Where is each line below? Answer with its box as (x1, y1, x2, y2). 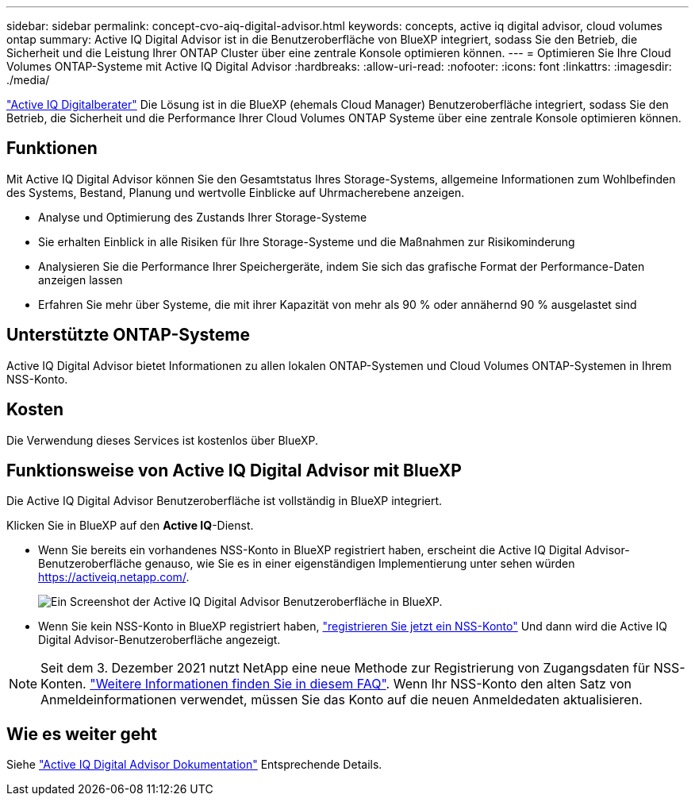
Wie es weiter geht (6, 723, 158, 744)
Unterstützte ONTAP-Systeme (6, 325, 251, 345)
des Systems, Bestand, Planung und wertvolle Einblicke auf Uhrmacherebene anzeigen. (6, 185, 465, 199)
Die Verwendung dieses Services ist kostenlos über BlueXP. (6, 433, 319, 447)
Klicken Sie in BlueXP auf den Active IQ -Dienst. (6, 519, 254, 533)
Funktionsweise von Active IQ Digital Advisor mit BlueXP (6, 460, 462, 480)
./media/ (6, 73, 50, 87)
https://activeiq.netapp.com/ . (38, 570, 190, 584)
